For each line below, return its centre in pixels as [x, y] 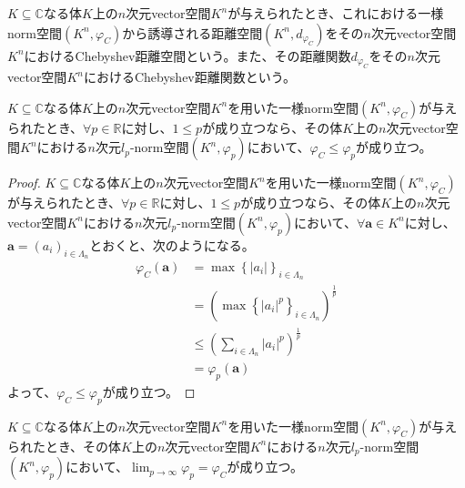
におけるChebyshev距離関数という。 [189, 76]
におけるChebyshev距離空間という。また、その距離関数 [187, 55]
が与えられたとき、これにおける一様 [336, 13]
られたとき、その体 [65, 446]
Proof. [24, 183]
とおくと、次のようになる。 [172, 244]
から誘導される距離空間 [192, 32]
